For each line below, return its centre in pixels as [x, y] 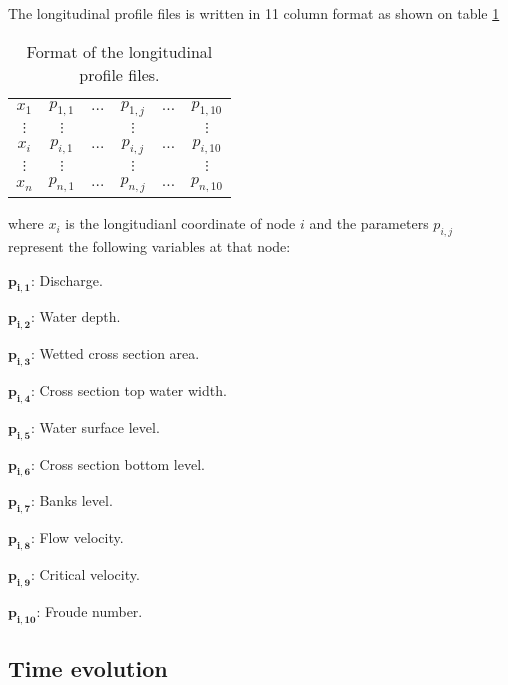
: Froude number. [89, 610]
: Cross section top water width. [128, 389]
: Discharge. [66, 279]
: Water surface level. [95, 426]
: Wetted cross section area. [115, 353]
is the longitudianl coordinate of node [180, 223]
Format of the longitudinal [119, 51]
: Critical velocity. [85, 573]
